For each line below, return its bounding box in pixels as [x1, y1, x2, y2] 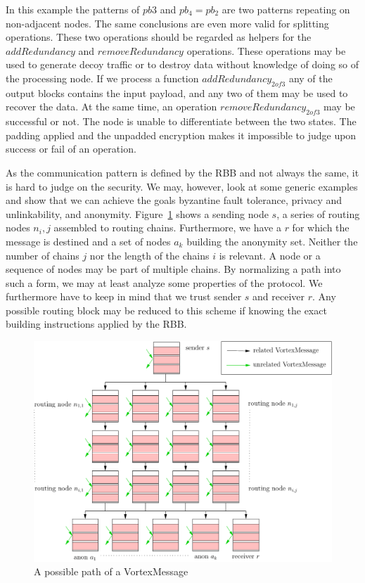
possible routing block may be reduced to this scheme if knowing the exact [6, 302, 327, 317]
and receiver [252, 289, 305, 304]
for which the [292, 220, 350, 235]
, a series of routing [276, 206, 360, 221]
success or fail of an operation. [6, 141, 136, 156]
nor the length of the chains [89, 248, 210, 262]
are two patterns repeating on [222, 2, 350, 16]
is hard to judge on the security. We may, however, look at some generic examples [6, 179, 358, 193]
